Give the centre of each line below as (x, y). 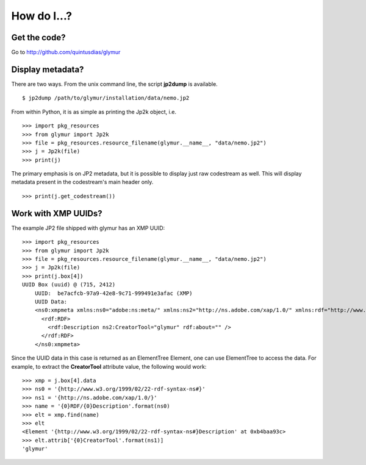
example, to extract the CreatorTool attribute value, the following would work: (109, 366)
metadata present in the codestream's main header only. (82, 182)
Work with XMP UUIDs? (57, 213)
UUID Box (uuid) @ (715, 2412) (69, 285)
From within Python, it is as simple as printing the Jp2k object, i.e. (94, 112)
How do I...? (42, 16)
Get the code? (38, 37)
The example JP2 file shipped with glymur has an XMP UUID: (88, 228)
